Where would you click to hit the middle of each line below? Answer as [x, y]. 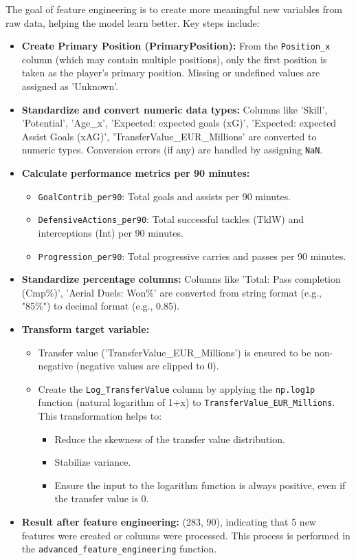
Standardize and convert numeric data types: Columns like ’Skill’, [175, 109]
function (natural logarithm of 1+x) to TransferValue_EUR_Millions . [187, 402]
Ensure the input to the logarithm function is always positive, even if [200, 485]
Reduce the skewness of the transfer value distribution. [170, 439]
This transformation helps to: [100, 416]
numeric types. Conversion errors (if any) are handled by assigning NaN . [172, 150]
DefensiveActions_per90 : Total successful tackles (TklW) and [171, 219]
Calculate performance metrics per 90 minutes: [136, 173]
